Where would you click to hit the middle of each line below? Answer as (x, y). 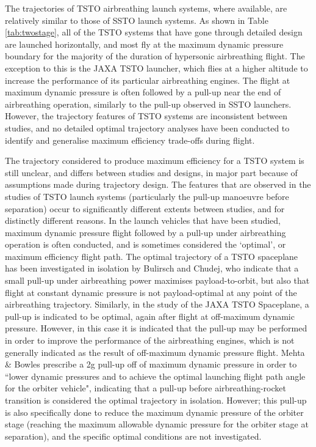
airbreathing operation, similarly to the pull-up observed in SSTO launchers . (148, 104)
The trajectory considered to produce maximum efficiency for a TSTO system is (155, 161)
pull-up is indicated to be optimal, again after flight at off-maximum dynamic (150, 316)
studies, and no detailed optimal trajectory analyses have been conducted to (147, 127)
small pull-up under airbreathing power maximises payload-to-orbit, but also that (157, 280)
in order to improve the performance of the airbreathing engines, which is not (150, 340)
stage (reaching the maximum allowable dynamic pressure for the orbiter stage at (157, 424)
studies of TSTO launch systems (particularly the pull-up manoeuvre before (147, 196)
